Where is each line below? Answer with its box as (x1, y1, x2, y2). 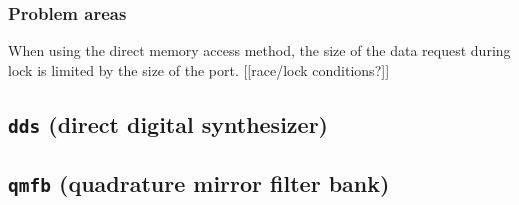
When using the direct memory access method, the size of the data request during (8, 40, 511, 61)
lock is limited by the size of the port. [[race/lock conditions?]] (8, 59, 390, 80)
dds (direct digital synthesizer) (8, 108, 328, 139)
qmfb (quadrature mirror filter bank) (8, 168, 390, 199)
